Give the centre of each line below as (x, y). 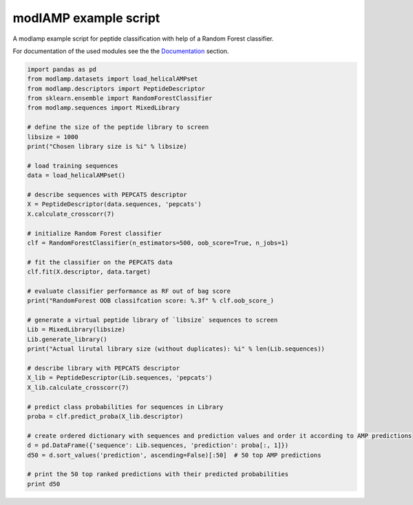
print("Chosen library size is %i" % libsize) (107, 147)
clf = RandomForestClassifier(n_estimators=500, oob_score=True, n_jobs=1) (158, 243)
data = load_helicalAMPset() (76, 175)
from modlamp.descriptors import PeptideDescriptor (116, 89)
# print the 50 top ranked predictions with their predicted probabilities (158, 474)
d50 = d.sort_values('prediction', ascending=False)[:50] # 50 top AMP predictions (174, 455)
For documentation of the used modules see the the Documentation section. (121, 51)
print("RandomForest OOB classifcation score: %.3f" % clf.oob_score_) (151, 301)
